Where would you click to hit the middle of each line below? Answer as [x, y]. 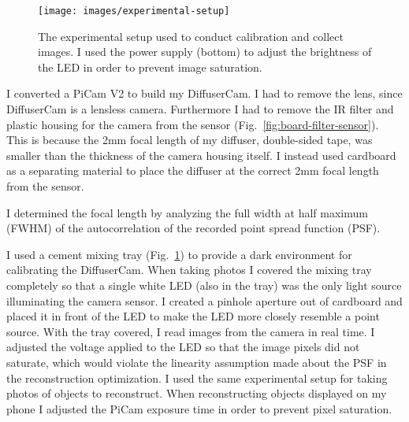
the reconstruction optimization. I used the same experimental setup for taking [197, 378]
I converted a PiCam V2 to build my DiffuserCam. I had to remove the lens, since [204, 93]
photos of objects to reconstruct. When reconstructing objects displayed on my [197, 393]
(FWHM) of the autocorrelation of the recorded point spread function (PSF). [193, 228]
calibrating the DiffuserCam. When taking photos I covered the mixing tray [189, 270]
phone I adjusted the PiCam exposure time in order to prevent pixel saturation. [199, 408]
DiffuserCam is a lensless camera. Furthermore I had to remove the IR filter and [200, 109]
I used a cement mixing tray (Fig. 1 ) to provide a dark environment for [179, 254]
